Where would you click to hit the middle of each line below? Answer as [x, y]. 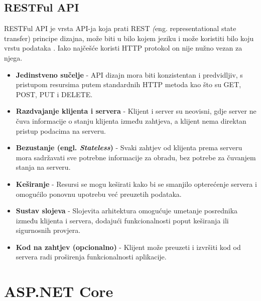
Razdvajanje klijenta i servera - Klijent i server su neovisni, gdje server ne [136, 111]
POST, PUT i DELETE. [54, 94]
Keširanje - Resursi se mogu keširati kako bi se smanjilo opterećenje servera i [136, 184]
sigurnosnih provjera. [48, 230]
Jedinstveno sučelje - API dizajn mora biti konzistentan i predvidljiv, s [129, 74]
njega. [13, 57]
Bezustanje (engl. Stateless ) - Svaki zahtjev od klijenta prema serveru [129, 147]
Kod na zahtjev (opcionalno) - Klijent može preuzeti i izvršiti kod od [128, 247]
